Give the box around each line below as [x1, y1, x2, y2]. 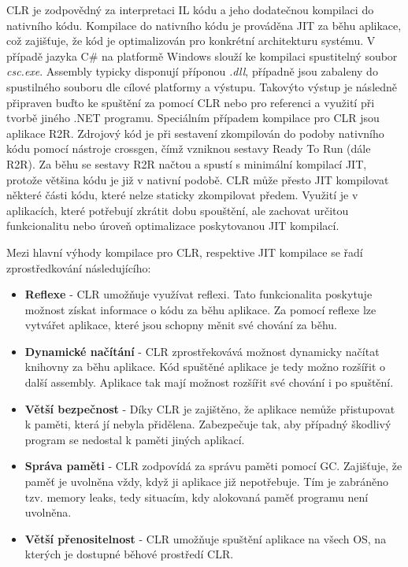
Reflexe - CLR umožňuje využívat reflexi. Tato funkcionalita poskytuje [24, 286, 373, 302]
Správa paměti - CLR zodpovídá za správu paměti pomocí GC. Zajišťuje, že [24, 458, 402, 474]
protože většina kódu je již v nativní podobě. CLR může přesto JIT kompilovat [6, 171, 389, 187]
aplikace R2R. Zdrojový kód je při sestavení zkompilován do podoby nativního [6, 124, 384, 141]
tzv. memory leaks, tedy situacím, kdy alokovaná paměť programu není [24, 488, 369, 505]
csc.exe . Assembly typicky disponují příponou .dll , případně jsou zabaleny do [6, 63, 378, 80]
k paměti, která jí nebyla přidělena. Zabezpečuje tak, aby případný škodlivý [24, 416, 391, 432]
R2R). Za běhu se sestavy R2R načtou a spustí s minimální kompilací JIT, [6, 155, 367, 172]
